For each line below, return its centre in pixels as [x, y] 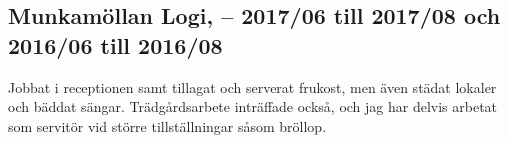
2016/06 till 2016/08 [115, 44]
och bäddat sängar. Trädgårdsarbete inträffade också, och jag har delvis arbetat [253, 106]
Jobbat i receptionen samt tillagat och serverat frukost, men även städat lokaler [252, 86]
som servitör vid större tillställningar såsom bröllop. [167, 125]
